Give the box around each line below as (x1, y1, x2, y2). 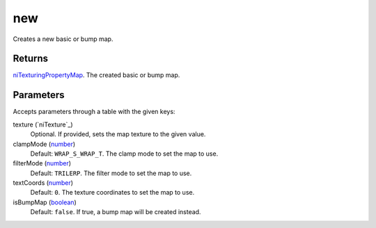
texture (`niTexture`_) (13, 120, 73, 129)
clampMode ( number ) (13, 140, 76, 148)
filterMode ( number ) (13, 159, 72, 168)
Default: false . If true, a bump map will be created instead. (30, 208, 201, 216)
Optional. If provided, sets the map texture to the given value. (30, 130, 206, 138)
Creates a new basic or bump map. (13, 35, 113, 43)
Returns (13, 53, 49, 65)
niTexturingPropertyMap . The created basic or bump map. (13, 71, 180, 79)
